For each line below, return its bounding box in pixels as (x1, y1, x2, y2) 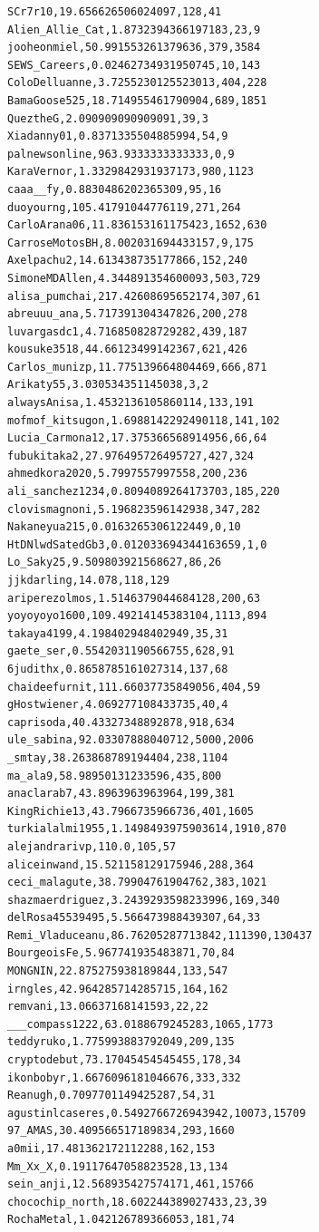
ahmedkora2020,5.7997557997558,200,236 (7, 467, 247, 480)
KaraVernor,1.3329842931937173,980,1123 (7, 165, 255, 179)
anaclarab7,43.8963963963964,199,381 (7, 787, 235, 800)
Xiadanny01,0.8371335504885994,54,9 (7, 130, 228, 143)
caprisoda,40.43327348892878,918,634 (7, 715, 235, 729)
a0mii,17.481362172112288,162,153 (7, 1142, 216, 1155)
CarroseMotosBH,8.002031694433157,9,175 (7, 236, 255, 249)
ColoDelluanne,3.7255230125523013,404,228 (7, 76, 267, 90)
